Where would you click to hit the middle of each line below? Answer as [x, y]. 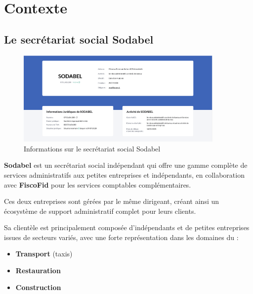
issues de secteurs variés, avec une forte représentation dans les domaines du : [121, 237]
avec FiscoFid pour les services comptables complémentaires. [98, 184]
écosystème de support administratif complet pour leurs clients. [100, 211]
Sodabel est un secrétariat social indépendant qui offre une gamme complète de [126, 165]
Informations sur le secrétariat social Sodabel [92, 148]
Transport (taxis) [44, 254]
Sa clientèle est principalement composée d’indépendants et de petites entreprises [127, 227]
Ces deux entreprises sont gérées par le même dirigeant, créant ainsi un [112, 201]
